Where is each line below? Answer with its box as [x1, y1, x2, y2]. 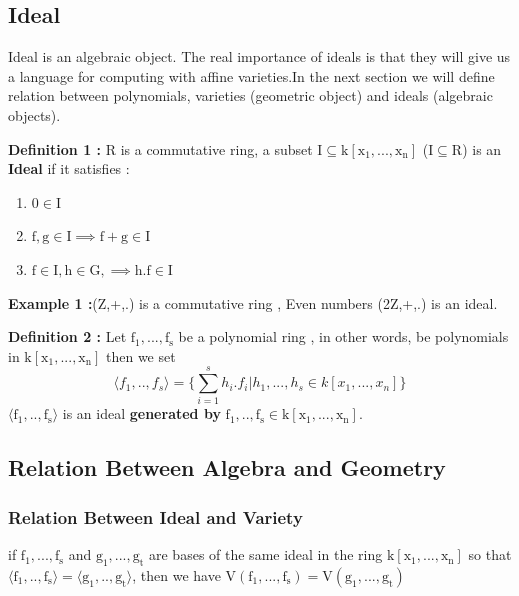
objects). [8, 104, 61, 125]
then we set [105, 345, 176, 366]
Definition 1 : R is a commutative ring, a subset [8, 138, 313, 159]
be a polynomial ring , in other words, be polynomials [178, 326, 509, 347]
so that [468, 544, 512, 565]
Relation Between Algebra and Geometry [8, 452, 446, 483]
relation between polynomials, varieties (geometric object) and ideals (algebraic [8, 85, 493, 106]
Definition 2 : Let [8, 326, 127, 347]
